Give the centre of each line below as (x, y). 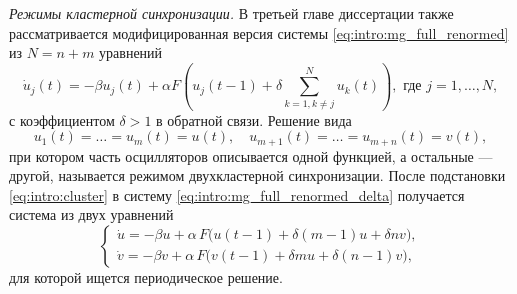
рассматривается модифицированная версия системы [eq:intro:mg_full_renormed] (259, 32)
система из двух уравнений (91, 214)
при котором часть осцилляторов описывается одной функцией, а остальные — (251, 155)
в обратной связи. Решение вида (254, 119)
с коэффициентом (62, 119)
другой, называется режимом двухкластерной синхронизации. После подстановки (257, 175)
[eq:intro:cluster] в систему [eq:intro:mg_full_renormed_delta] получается (237, 194)
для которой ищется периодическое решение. (146, 276)
